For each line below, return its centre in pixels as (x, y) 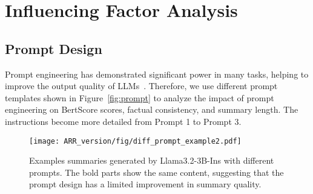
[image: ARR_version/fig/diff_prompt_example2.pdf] (135, 141)
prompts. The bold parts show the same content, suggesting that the (156, 172)
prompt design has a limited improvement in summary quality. (145, 184)
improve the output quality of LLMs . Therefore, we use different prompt (141, 86)
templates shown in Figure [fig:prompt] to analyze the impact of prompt (140, 97)
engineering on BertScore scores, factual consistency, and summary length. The (152, 109)
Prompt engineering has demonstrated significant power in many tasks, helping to (157, 74)
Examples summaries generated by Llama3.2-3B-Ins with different (152, 160)
